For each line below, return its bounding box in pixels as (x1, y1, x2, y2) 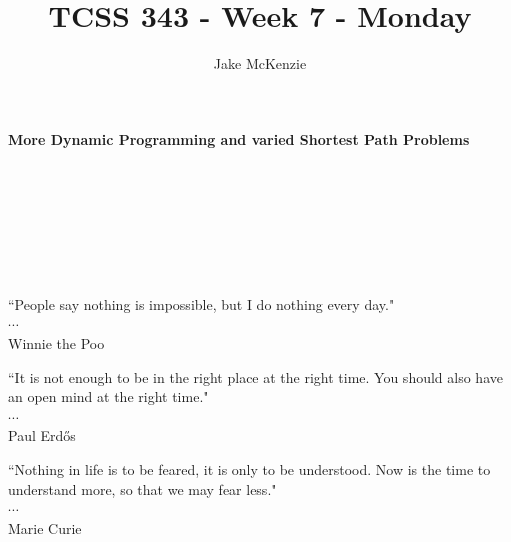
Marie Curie (8, 517, 82, 538)
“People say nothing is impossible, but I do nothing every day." (8, 293, 395, 314)
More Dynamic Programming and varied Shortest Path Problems (8, 128, 470, 149)
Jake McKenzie (213, 53, 307, 74)
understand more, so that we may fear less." (8, 478, 277, 499)
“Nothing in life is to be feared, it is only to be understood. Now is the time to (8, 459, 491, 480)
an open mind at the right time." (8, 386, 209, 407)
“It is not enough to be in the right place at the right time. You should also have (8, 366, 503, 387)
